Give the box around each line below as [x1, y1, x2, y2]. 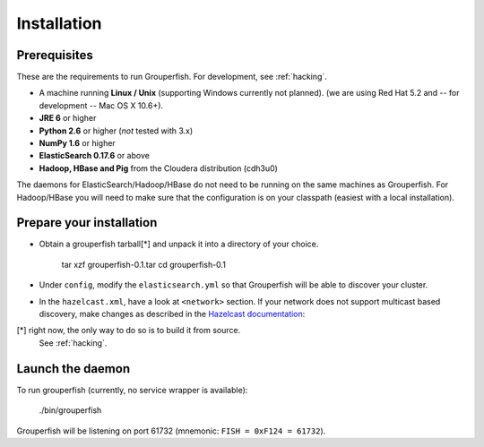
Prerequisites [16, 47, 93, 63]
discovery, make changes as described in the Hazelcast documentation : [39, 309, 306, 320]
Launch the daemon [16, 361, 130, 376]
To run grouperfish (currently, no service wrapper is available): [16, 384, 248, 395]
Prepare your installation [16, 215, 158, 230]
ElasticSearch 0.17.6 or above [39, 150, 150, 161]
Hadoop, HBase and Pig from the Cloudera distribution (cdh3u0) [39, 162, 278, 174]
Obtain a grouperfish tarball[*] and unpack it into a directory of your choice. [39, 238, 319, 250]
